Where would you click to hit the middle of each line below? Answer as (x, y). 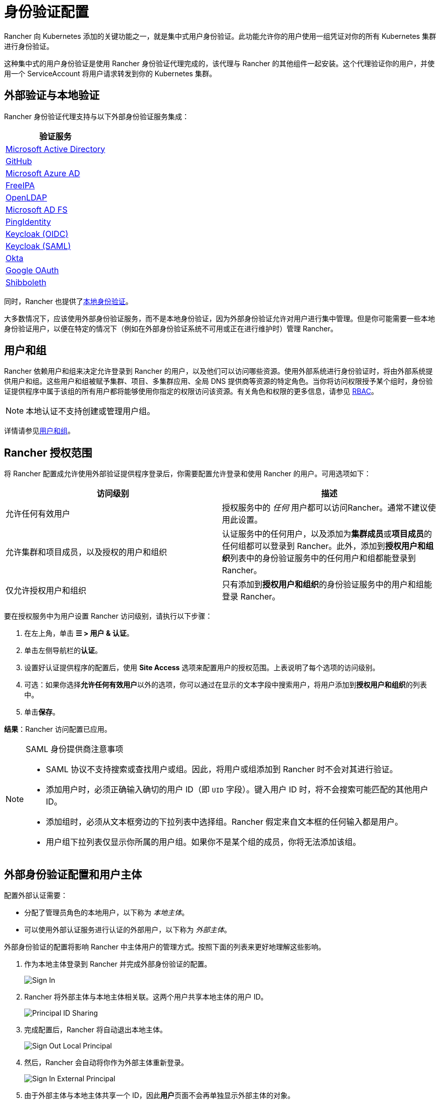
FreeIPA (20, 185)
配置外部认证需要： (36, 895)
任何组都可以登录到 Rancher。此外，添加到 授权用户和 (324, 546)
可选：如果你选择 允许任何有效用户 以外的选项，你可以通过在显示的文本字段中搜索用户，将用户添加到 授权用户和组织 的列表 (226, 685)
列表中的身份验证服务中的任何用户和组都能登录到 (323, 558)
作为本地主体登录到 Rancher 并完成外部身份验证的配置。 (118, 964)
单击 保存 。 (42, 712)
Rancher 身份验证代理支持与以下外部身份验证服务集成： (97, 116)
